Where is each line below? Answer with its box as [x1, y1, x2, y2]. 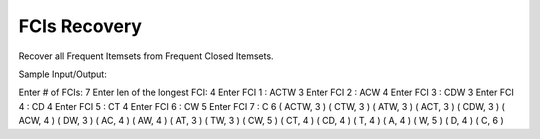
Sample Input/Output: [18, 68, 107, 80]
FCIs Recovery [18, 15, 142, 37]
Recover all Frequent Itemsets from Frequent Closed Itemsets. [18, 50, 274, 62]
